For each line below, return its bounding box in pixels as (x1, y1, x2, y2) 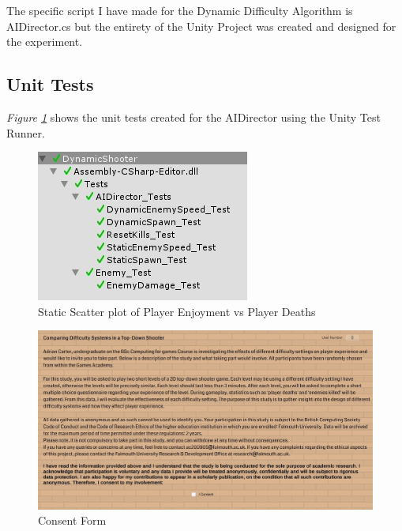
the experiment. (6, 33, 83, 50)
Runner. (6, 124, 45, 141)
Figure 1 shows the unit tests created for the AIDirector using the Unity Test (6, 108, 381, 125)
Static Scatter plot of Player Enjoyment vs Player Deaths (38, 303, 316, 319)
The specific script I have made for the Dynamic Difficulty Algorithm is (6, 2, 353, 18)
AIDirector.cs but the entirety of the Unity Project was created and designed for (6, 17, 396, 34)
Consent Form (38, 512, 107, 529)
